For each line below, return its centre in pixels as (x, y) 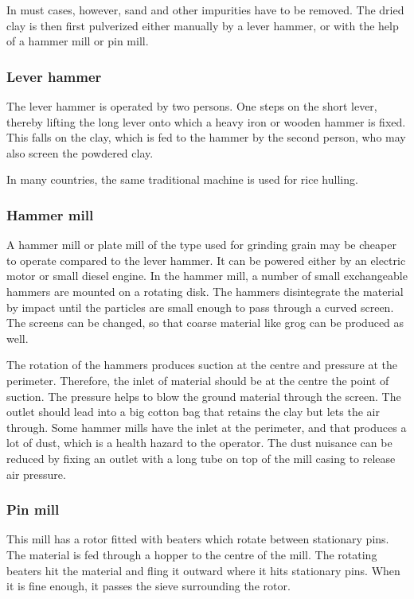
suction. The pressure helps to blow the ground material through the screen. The (204, 396)
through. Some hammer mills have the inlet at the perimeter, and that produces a (207, 427)
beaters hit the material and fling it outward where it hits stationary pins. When (203, 570)
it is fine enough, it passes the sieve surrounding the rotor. (148, 586)
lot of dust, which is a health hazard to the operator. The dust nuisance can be (199, 443)
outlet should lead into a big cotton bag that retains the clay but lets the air (193, 412)
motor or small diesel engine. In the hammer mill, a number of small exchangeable (207, 276)
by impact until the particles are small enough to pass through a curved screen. (200, 307)
